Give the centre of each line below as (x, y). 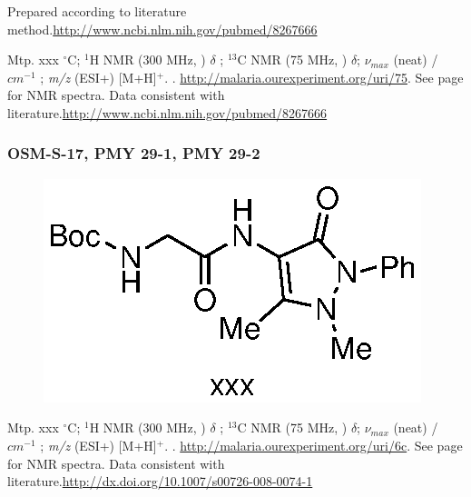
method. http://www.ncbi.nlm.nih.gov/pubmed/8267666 (162, 29)
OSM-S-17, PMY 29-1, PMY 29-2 (134, 153)
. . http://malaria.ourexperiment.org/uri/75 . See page (314, 77)
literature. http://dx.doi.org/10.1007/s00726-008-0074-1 (160, 481)
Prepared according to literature (97, 11)
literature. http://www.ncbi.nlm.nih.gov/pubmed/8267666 (167, 112)
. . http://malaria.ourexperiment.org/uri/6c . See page (314, 445)
